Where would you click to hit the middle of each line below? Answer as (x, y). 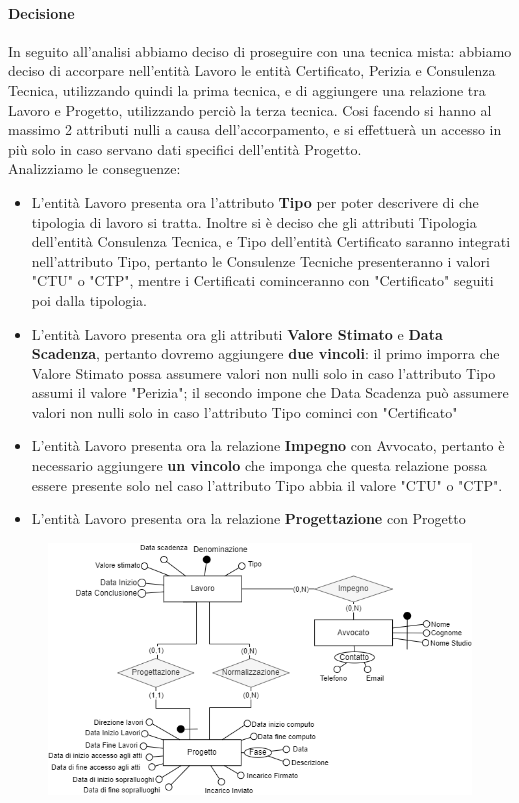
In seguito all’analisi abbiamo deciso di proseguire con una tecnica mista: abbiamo (260, 50)
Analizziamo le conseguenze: (94, 168)
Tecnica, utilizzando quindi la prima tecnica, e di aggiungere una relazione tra (247, 89)
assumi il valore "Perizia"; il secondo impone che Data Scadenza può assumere (270, 392)
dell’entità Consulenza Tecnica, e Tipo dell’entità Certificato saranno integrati (271, 241)
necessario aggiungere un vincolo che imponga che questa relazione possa (259, 465)
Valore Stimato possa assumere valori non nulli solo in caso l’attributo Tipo (263, 372)
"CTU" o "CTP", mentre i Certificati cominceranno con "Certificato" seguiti (262, 280)
